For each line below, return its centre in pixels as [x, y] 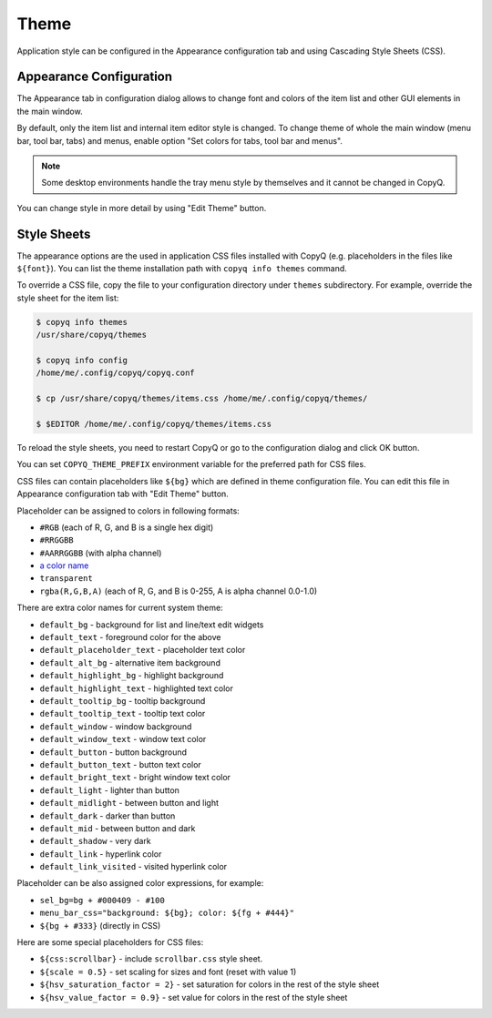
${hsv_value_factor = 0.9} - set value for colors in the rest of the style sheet [194, 997]
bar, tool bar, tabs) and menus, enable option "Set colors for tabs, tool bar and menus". [180, 140]
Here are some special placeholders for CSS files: [110, 942]
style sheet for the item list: [68, 298]
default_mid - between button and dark [118, 828]
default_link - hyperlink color [101, 854]
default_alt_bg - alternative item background [130, 662]
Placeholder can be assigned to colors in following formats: [128, 511]
